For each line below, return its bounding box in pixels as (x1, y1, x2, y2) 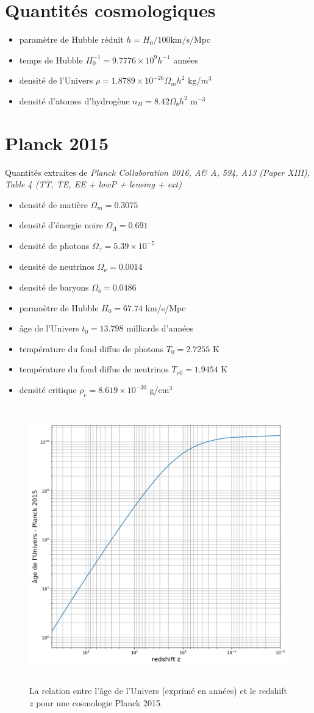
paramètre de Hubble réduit (19, 33, 124, 46)
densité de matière (19, 198, 88, 211)
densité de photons (19, 239, 90, 252)
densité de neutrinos (19, 260, 95, 273)
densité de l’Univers (19, 74, 93, 87)
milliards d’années (126, 322, 194, 335)
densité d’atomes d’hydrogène (19, 94, 130, 107)
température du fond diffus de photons (19, 342, 164, 355)
